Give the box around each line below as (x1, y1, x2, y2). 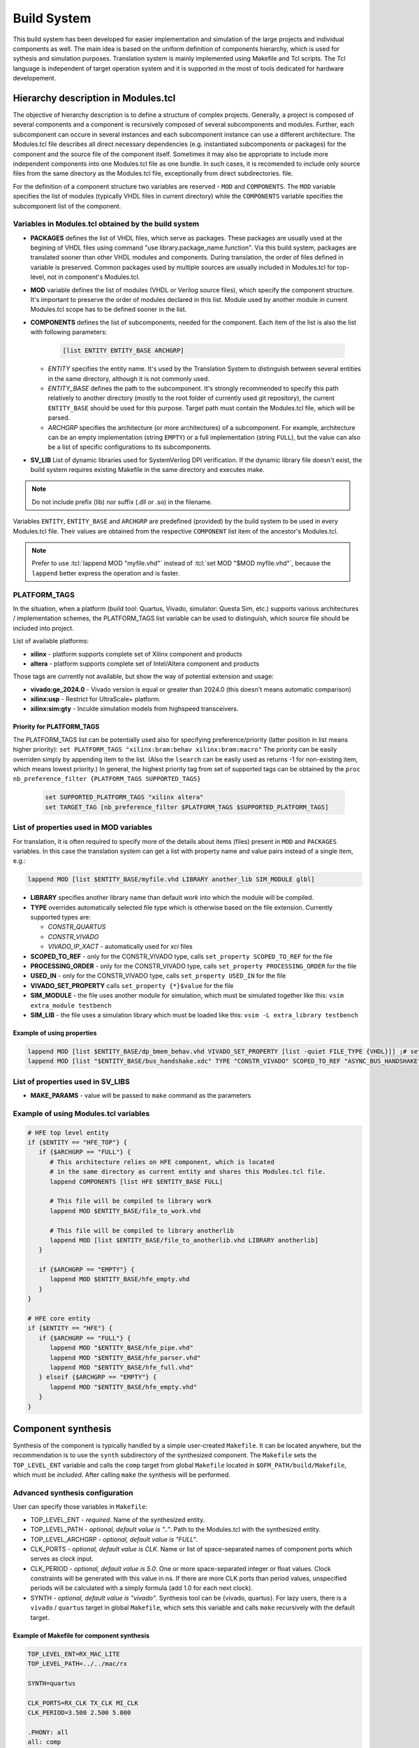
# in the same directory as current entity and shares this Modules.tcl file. (50, 1168, 326, 1176)
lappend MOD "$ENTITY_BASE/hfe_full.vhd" (50, 1363, 193, 1371)
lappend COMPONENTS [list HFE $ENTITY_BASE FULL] (50, 1177, 223, 1185)
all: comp (27, 1738, 61, 1746)
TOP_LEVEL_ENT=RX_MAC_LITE (27, 1650, 120, 1658)
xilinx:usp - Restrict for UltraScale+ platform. (30, 695, 161, 703)
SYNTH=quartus (27, 1679, 76, 1687)
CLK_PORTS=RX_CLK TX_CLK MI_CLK (27, 1699, 139, 1707)
